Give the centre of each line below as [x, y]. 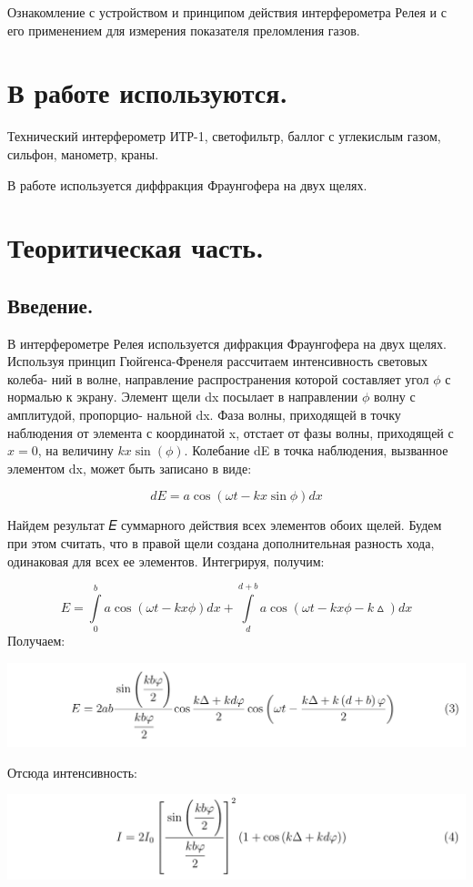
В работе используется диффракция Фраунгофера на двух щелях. [187, 184]
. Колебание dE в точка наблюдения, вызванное [316, 450]
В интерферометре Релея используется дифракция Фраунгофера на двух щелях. [227, 343]
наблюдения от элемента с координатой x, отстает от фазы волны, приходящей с [231, 432]
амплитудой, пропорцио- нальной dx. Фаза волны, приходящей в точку [204, 415]
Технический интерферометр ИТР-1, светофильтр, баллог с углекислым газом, [224, 136]
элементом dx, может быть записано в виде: [130, 468]
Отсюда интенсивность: [72, 772]
